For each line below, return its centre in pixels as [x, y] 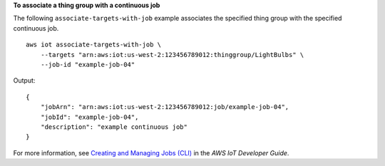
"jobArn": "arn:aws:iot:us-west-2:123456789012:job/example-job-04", [165, 107]
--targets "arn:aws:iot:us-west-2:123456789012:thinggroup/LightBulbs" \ [172, 55]
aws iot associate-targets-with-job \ [94, 45]
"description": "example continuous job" [114, 127]
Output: [24, 81]
